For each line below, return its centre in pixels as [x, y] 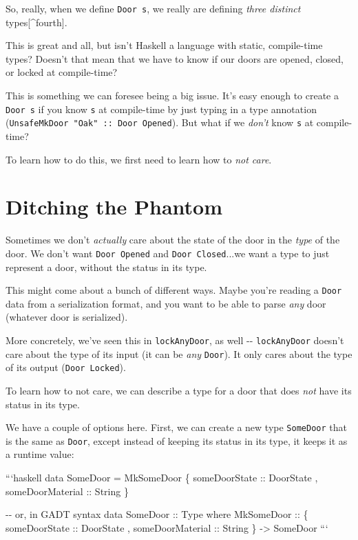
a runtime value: [40, 454]
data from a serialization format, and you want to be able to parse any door [166, 303]
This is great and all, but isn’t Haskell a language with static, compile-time [164, 45]
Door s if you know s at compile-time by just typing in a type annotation [161, 109]
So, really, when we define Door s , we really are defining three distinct [153, 8]
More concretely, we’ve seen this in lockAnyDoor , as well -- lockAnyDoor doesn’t [175, 340]
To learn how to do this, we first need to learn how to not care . [139, 159]
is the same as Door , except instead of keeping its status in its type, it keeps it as [177, 440]
